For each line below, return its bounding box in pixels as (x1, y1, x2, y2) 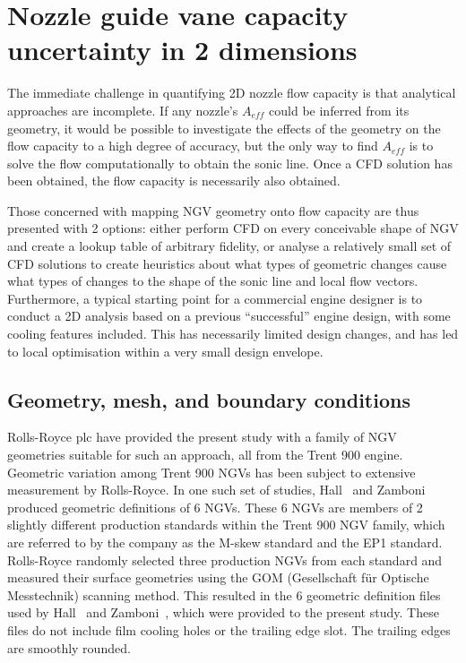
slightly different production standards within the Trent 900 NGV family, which (7, 515, 445, 534)
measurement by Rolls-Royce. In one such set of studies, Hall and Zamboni (7, 480, 426, 499)
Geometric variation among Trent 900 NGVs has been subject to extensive (7, 462, 416, 481)
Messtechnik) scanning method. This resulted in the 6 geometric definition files (7, 585, 441, 604)
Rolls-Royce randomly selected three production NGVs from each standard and (7, 550, 443, 569)
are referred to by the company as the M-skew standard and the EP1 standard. (7, 532, 443, 551)
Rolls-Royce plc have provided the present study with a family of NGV (7, 427, 397, 446)
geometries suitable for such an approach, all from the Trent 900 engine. (7, 445, 403, 464)
